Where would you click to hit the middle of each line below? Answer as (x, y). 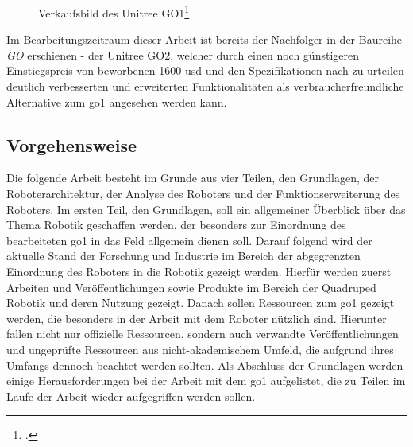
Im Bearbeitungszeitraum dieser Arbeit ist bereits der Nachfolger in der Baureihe (205, 39)
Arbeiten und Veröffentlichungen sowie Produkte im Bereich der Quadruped (191, 287)
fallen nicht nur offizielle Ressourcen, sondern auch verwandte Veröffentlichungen (203, 334)
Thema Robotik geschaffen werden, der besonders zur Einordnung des (176, 225)
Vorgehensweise (71, 144)
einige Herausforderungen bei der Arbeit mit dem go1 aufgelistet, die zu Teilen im (206, 381)
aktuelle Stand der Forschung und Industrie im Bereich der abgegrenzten (183, 256)
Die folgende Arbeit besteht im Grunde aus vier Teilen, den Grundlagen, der (193, 178)
